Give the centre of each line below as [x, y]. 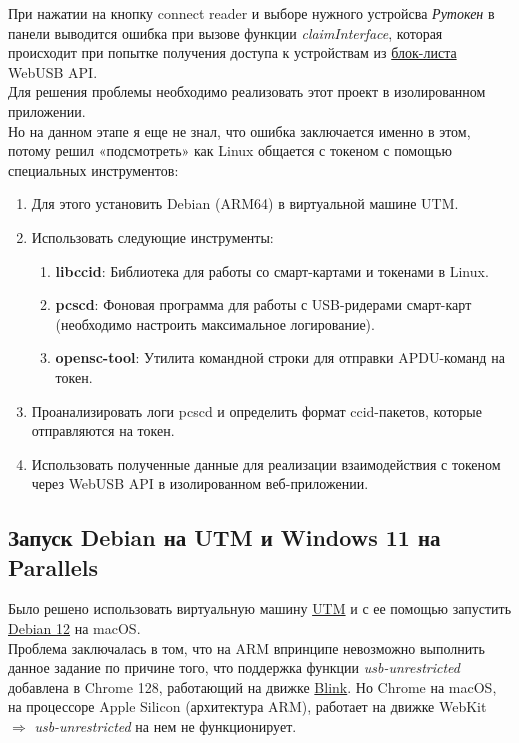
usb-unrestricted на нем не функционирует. [165, 726]
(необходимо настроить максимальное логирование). [215, 323]
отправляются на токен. [103, 430]
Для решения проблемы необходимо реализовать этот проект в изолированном [247, 91]
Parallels [53, 566]
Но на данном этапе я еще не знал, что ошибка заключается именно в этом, [239, 130]
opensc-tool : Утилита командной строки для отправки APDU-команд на [280, 357]
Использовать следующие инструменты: [152, 236]
